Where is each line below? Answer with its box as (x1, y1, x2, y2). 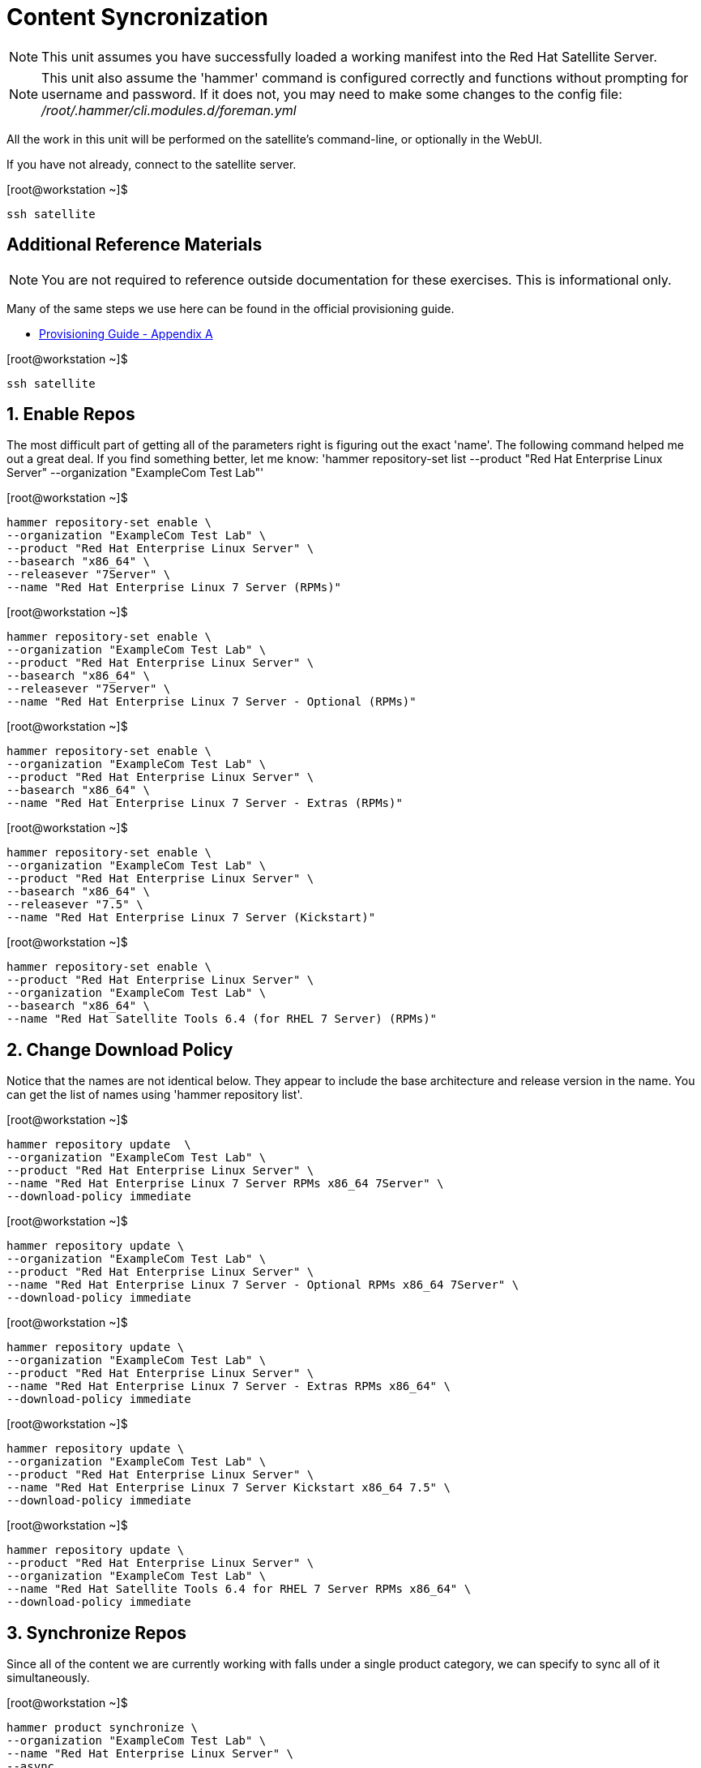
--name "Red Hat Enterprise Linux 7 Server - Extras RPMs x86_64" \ (6, 1380, 451, 1393)
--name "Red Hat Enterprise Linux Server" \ (6, 1747, 294, 1761)
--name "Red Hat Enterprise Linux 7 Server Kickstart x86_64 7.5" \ (6, 1481, 451, 1495)
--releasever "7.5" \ (6, 898, 143, 912)
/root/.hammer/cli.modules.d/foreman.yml (41, 101, 297, 118)
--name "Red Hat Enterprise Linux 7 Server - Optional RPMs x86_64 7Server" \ (6, 1278, 519, 1292)
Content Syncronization (6, 3, 269, 31)
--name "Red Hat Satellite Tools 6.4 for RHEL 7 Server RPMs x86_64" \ (6, 1582, 472, 1596)
